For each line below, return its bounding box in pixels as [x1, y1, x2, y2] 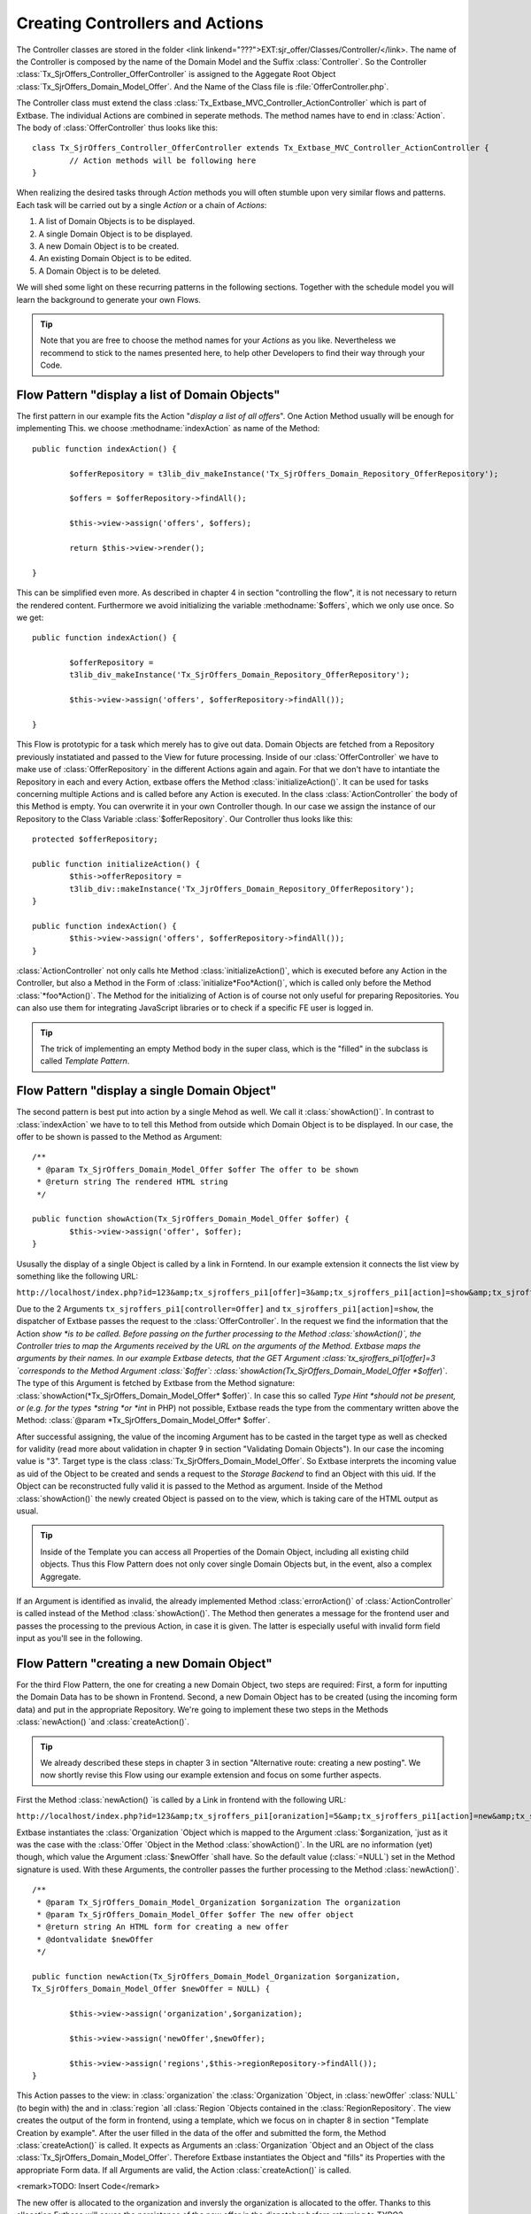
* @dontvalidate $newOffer [36, 1934, 154, 1944]
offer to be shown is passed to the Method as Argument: [16, 1132, 223, 1142]
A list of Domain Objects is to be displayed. [38, 216, 196, 227]
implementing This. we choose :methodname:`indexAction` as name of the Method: [16, 423, 320, 434]
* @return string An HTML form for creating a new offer [36, 1922, 289, 1932]
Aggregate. [40, 1571, 81, 1582]
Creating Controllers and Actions [16, 13, 265, 33]
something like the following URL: [16, 1271, 139, 1281]
